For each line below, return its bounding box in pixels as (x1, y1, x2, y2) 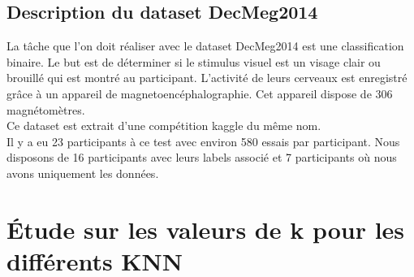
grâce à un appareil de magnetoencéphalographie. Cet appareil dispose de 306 (6, 84, 393, 102)
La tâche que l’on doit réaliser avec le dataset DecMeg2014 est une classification (6, 37, 404, 54)
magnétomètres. (6, 101, 85, 118)
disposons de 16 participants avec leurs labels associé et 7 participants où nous (6, 149, 397, 166)
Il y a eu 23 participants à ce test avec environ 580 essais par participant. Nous (6, 132, 400, 149)
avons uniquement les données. (6, 164, 159, 181)
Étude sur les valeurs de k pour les (6, 212, 405, 245)
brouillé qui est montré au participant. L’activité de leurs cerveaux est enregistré (6, 69, 408, 86)
